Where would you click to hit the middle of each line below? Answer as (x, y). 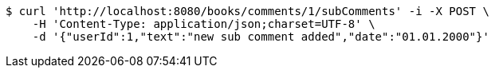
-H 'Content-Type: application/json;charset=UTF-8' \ (204, 24)
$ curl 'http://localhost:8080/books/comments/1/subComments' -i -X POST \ (247, 11)
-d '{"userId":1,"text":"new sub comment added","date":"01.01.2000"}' (261, 37)
